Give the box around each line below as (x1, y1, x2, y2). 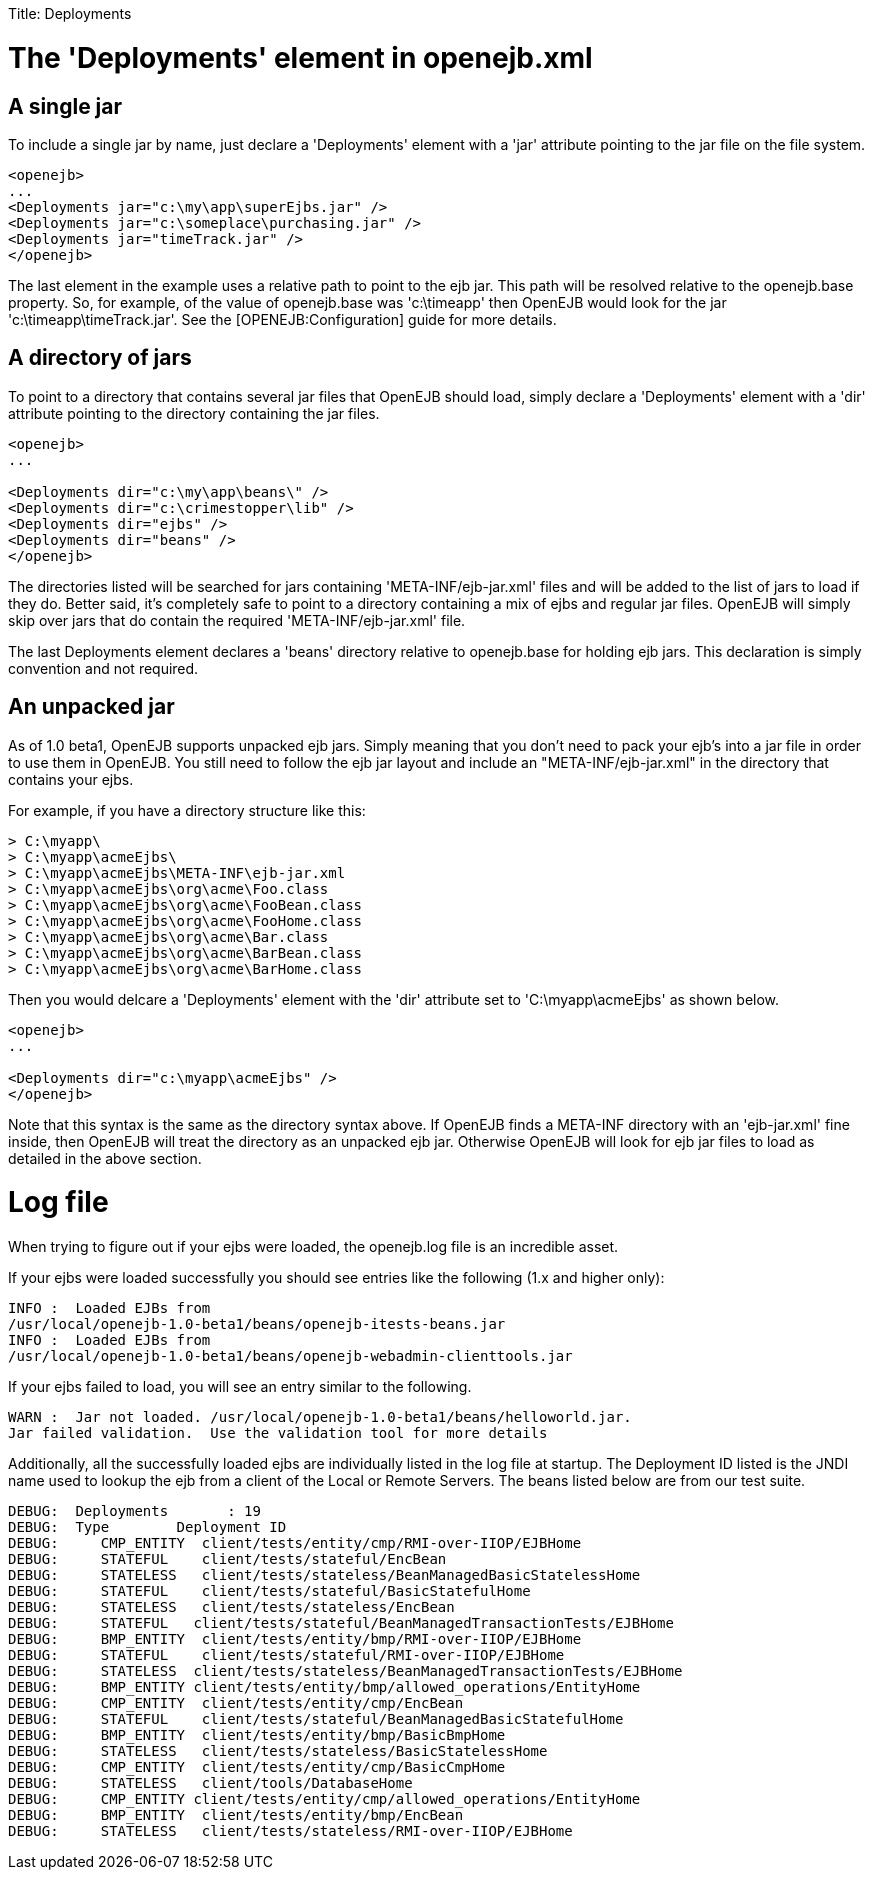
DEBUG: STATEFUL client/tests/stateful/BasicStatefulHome (8, 1583, 531, 1600)
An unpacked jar (8, 694, 175, 720)
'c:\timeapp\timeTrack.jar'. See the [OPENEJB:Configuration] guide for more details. (8, 310, 557, 328)
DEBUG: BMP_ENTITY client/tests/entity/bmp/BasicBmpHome (8, 1727, 506, 1744)
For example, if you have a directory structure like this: (8, 801, 366, 819)
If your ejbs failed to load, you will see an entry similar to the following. (8, 1378, 472, 1396)
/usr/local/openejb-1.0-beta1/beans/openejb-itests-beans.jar (8, 1316, 506, 1333)
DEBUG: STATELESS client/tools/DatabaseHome (8, 1775, 413, 1792)
